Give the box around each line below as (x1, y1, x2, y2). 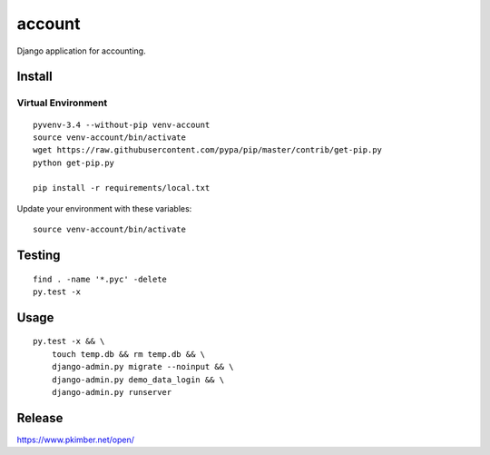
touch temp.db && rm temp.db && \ (51, 349, 206, 359)
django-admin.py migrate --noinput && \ (51, 361, 235, 372)
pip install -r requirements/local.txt (33, 183, 211, 193)
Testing (16, 248, 61, 263)
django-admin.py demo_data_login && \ (51, 374, 225, 385)
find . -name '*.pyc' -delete (33, 273, 168, 284)
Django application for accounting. (16, 45, 146, 56)
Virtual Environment (16, 96, 108, 109)
